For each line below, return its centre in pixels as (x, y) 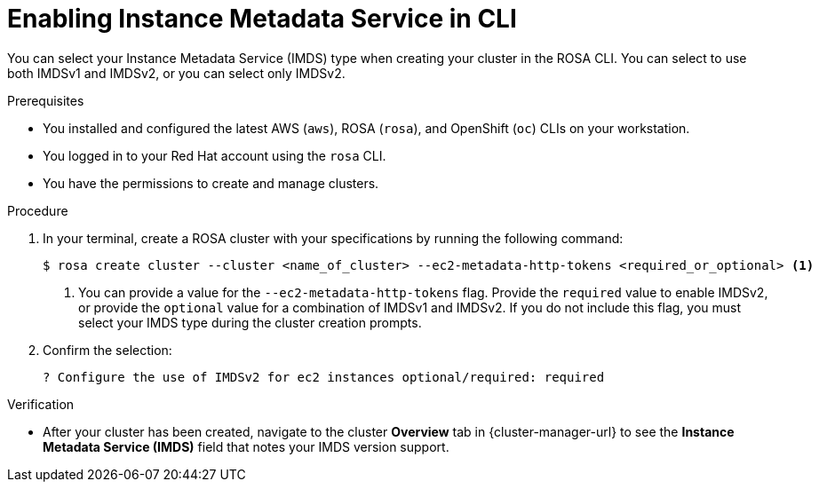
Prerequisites (46, 100)
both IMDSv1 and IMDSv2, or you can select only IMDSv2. (176, 73)
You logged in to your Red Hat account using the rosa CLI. (215, 155)
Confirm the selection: (107, 350)
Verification (41, 404)
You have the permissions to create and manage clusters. (211, 183)
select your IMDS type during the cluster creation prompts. (250, 322)
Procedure (38, 210)
